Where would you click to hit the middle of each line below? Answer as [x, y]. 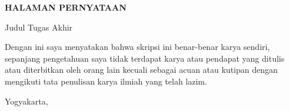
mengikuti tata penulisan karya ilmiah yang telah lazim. [106, 81]
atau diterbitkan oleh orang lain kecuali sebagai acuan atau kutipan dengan [141, 70]
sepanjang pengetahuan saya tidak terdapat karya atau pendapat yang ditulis [145, 58]
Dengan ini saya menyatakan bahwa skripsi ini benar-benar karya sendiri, [137, 47]
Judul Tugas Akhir [39, 27]
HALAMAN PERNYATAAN [66, 7]
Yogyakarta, [26, 101]
